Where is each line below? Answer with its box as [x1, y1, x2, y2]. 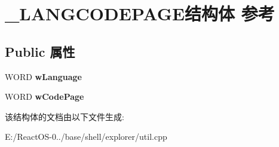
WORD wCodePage [5, 90, 84, 103]
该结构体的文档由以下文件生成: [5, 110, 124, 122]
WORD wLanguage [5, 70, 82, 82]
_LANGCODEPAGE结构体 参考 [5, 1, 275, 26]
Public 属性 [5, 42, 75, 60]
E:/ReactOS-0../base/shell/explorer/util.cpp [5, 130, 167, 143]
